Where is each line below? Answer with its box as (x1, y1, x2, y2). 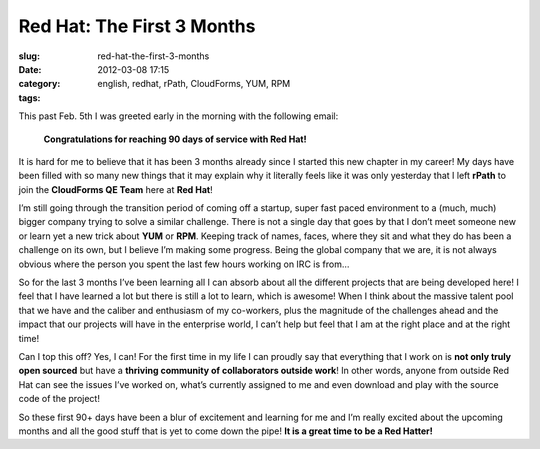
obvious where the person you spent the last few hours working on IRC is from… (18, 258, 350, 270)
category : (18, 78, 61, 90)
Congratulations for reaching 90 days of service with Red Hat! (43, 133, 307, 145)
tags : (18, 91, 41, 104)
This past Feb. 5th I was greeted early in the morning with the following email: (18, 110, 339, 122)
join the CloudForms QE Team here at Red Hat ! (18, 183, 214, 195)
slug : (18, 50, 40, 62)
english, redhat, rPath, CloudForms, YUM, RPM (97, 78, 291, 90)
